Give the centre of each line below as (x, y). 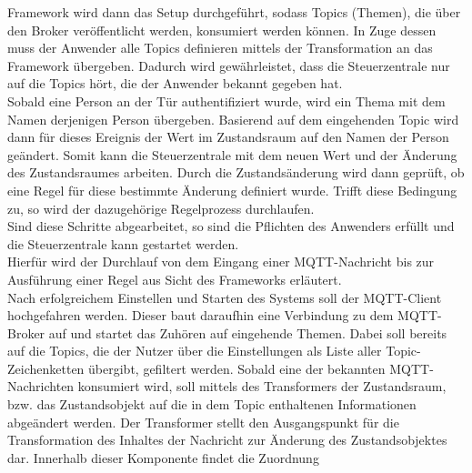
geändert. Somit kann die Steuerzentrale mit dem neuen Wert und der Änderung (232, 154)
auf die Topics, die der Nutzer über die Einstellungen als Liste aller (195, 351)
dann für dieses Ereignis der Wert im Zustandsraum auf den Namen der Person (228, 137)
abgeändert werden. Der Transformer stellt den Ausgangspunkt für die (203, 422)
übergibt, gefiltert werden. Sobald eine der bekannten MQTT (259, 368)
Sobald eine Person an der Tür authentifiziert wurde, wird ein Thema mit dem (226, 101)
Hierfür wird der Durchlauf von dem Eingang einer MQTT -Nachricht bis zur (221, 262)
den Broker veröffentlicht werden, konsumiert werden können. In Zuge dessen (222, 30)
